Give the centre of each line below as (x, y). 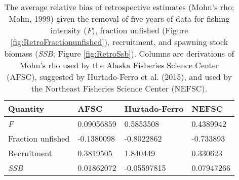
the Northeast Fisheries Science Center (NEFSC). (119, 88)
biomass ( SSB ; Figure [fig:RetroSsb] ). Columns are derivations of (119, 53)
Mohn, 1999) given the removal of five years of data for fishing (119, 18)
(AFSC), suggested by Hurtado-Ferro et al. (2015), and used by (119, 77)
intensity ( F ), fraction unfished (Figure (119, 30)
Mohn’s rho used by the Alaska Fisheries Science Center (119, 65)
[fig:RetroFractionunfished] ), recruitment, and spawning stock (119, 42)
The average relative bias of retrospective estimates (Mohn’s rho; (119, 7)
